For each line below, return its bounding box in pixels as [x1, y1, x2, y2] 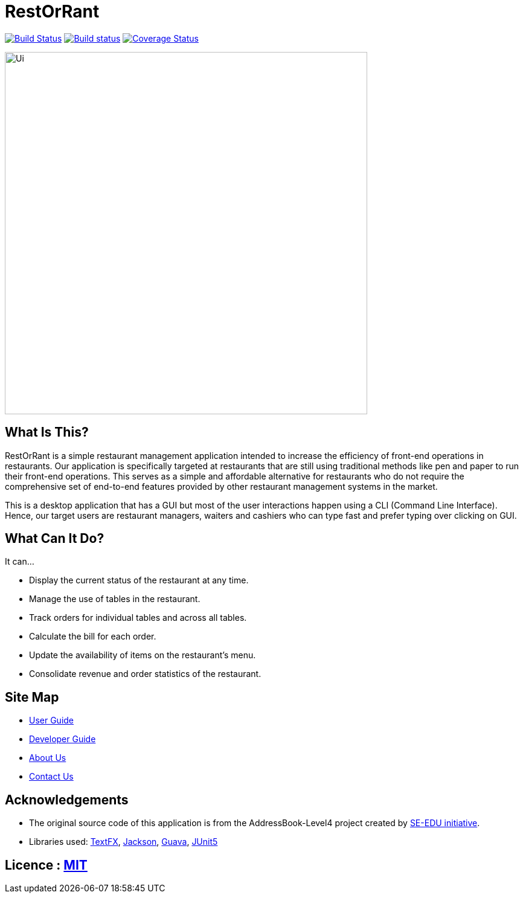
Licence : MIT [5, 857, 88, 873]
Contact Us [29, 771, 74, 782]
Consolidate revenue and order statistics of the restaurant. [29, 669, 261, 679]
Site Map [5, 689, 59, 705]
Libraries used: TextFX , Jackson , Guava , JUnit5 [29, 836, 218, 847]
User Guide [29, 715, 74, 726]
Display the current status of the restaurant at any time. [29, 575, 249, 586]
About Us [29, 752, 66, 763]
